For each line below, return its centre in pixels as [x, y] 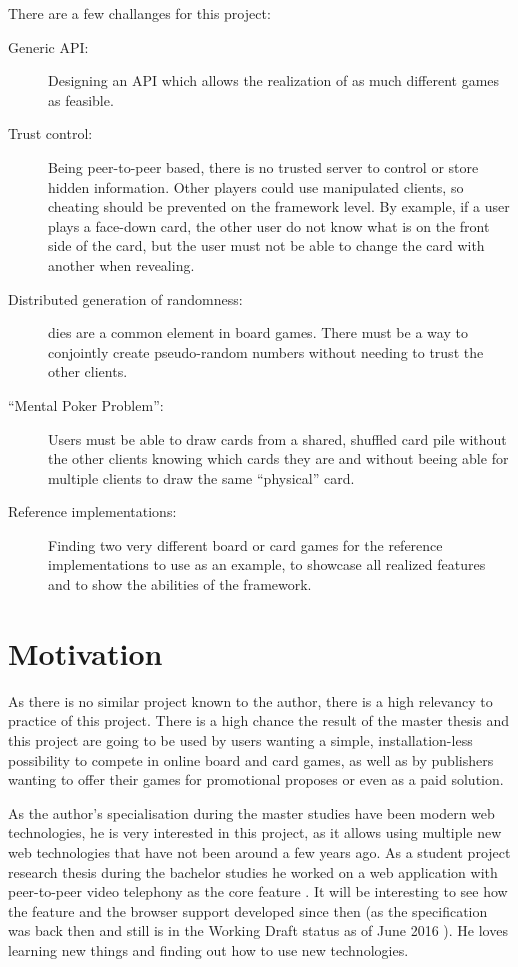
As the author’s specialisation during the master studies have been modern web [251, 812]
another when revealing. [121, 264]
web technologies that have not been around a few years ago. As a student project [259, 851]
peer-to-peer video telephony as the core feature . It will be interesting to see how [258, 891]
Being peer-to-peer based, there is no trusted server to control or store [263, 166]
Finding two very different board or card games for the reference [245, 544]
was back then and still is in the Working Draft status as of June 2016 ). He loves [258, 930]
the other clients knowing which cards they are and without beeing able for [278, 458]
